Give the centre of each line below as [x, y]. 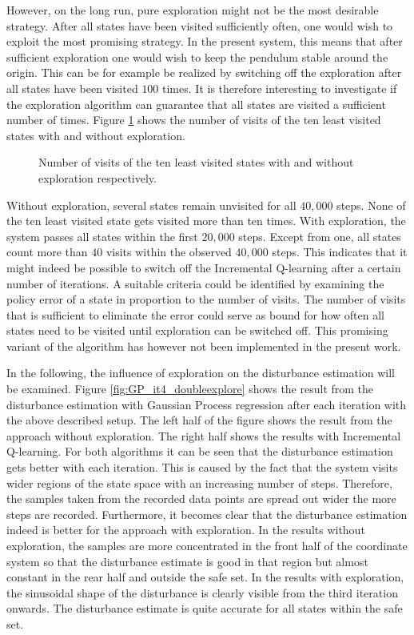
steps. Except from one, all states [320, 236]
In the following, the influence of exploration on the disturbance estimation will [201, 373]
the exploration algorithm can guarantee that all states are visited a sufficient [196, 104]
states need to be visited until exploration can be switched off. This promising [197, 330]
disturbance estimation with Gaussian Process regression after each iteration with [207, 404]
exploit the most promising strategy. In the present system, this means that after [205, 41]
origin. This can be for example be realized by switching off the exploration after [204, 72]
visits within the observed [169, 252]
